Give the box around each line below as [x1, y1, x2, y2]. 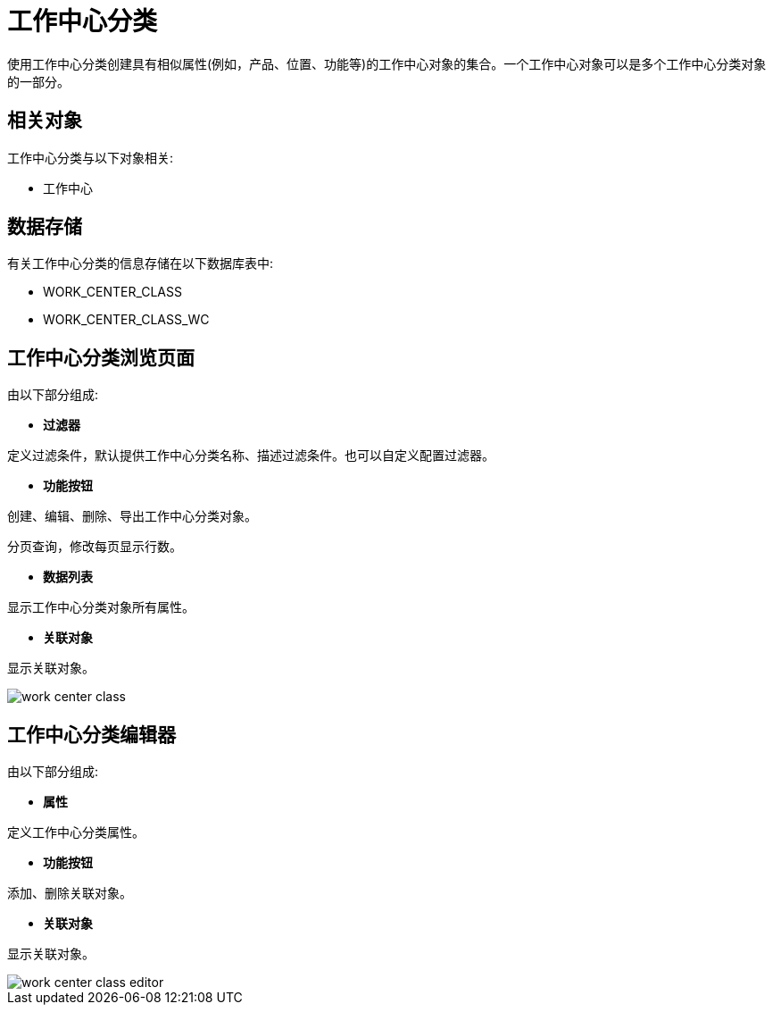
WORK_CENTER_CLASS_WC [43, 312, 210, 328]
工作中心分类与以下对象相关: [7, 149, 174, 165]
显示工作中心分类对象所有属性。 [7, 599, 195, 615]
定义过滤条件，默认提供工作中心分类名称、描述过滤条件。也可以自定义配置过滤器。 [7, 447, 495, 464]
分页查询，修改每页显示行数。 [7, 539, 182, 555]
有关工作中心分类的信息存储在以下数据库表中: [7, 255, 274, 272]
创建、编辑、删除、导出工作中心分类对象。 [7, 508, 257, 524]
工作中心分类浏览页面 [7, 346, 195, 369]
